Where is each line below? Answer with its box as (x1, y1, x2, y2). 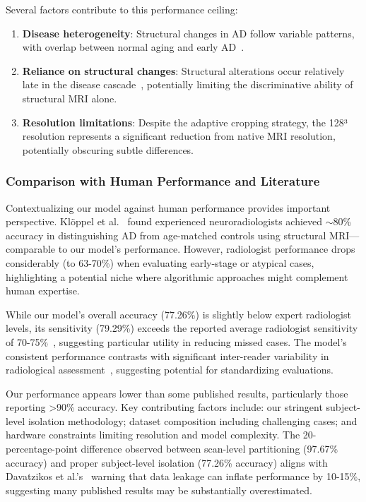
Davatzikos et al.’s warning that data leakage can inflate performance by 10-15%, (6, 469, 361, 484)
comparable (6, 241, 56, 256)
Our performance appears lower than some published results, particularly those (6, 386, 348, 400)
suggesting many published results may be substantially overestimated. (6, 482, 312, 497)
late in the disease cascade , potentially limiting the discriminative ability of (22, 77, 353, 92)
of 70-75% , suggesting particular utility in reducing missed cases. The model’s (6, 334, 347, 349)
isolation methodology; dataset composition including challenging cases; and (28, 413, 358, 428)
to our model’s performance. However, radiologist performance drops (58, 241, 355, 256)
